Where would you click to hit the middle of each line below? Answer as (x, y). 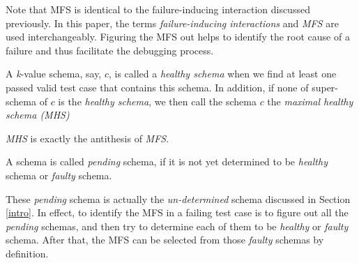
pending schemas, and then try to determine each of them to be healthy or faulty (177, 226)
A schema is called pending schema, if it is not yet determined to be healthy (167, 161)
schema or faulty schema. (59, 175)
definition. (27, 253)
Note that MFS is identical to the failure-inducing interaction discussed (158, 9)
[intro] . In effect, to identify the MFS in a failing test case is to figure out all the (177, 212)
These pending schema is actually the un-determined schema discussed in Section (178, 198)
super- (325, 87)
